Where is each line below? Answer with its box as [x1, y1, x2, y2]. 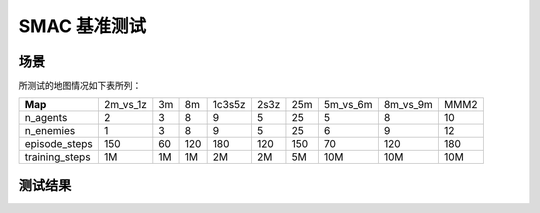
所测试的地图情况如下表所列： [18, 80, 142, 92]
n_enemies [24, 124, 76, 138]
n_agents [24, 111, 68, 125]
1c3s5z [212, 98, 246, 112]
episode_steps [24, 137, 94, 151]
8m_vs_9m [383, 98, 434, 112]
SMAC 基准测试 [18, 15, 147, 37]
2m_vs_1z [103, 98, 147, 112]
